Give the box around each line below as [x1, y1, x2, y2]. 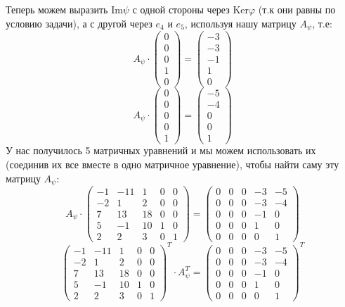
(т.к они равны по [258, 2, 336, 16]
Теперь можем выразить [6, 2, 108, 16]
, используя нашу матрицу [184, 15, 297, 30]
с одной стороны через [132, 2, 230, 16]
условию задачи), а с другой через [6, 15, 152, 30]
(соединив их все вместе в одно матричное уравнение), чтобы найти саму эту [6, 157, 339, 172]
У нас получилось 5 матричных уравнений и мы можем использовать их [6, 143, 316, 158]
